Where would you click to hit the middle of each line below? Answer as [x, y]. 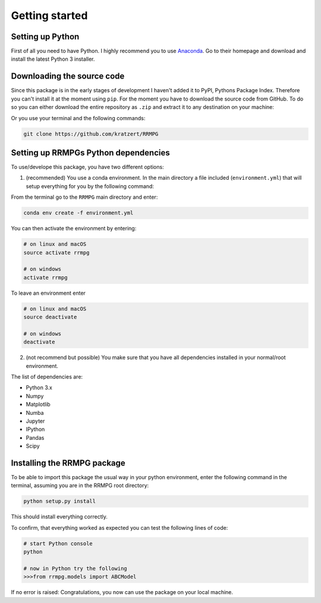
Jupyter [35, 421]
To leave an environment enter [48, 293]
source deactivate [50, 317]
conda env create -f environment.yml [78, 213]
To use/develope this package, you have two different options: [87, 167]
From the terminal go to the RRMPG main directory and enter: [84, 197]
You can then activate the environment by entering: [74, 229]
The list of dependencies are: [47, 377]
